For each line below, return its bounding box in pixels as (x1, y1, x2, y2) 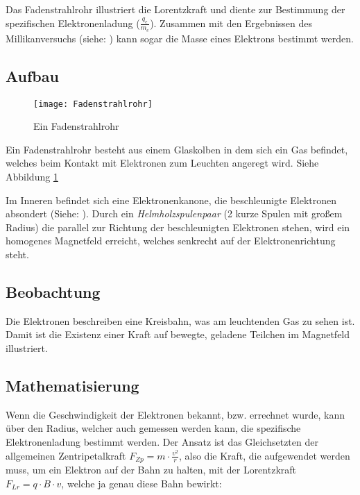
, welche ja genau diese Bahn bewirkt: (61, 476, 222, 490)
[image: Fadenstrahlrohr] (33, 99, 153, 109)
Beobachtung (6, 281, 101, 303)
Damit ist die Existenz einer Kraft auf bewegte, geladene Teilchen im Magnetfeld (6, 327, 350, 342)
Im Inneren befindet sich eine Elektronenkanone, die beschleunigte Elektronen (6, 192, 337, 207)
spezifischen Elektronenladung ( (6, 15, 140, 30)
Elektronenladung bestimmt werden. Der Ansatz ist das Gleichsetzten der (6, 435, 318, 448)
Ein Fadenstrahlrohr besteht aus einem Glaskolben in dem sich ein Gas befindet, (6, 142, 348, 156)
